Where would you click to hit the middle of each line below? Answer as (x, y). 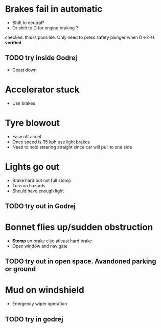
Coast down (24, 70)
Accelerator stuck (42, 89)
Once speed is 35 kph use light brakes (51, 142)
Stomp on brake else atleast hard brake (52, 241)
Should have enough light (38, 191)
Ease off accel (27, 136)
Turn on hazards (29, 185)
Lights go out (32, 166)
